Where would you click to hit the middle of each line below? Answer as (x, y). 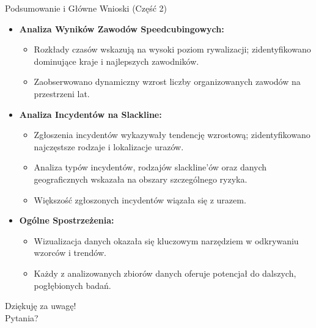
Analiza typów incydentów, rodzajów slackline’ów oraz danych (150, 167)
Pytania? (22, 317)
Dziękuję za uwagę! (41, 306)
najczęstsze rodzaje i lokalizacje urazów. (109, 146)
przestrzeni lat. (62, 93)
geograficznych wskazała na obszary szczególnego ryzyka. (141, 179)
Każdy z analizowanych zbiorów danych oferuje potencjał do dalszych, (165, 273)
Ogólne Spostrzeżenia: (67, 220)
